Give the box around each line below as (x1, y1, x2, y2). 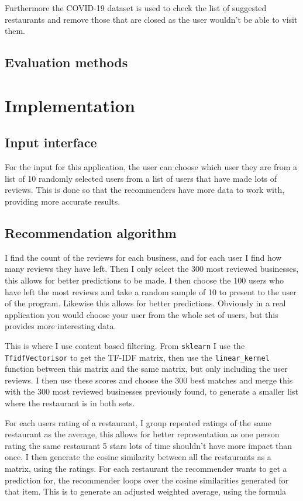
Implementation (5, 93, 135, 117)
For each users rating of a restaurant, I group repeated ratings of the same (5, 416, 271, 429)
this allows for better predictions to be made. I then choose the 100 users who (5, 274, 284, 286)
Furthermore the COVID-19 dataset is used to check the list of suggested (5, 2, 267, 13)
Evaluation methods (5, 53, 128, 71)
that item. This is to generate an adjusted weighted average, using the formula (5, 485, 287, 497)
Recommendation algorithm (5, 223, 177, 241)
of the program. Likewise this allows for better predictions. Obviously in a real (5, 297, 286, 309)
